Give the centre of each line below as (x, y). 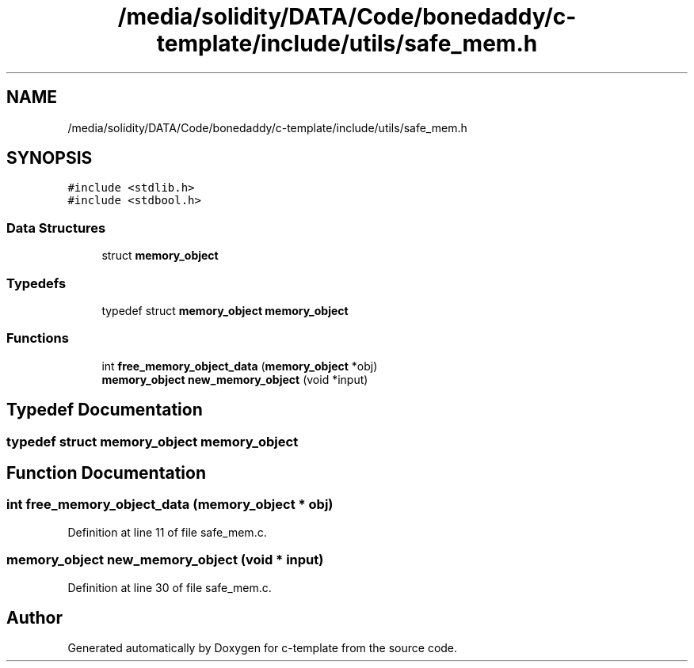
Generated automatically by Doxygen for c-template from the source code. (263, 648)
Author (34, 617)
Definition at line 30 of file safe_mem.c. (170, 587)
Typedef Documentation (105, 410)
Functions (38, 338)
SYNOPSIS (50, 158)
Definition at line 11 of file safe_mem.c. (167, 532)
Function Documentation (106, 473)
